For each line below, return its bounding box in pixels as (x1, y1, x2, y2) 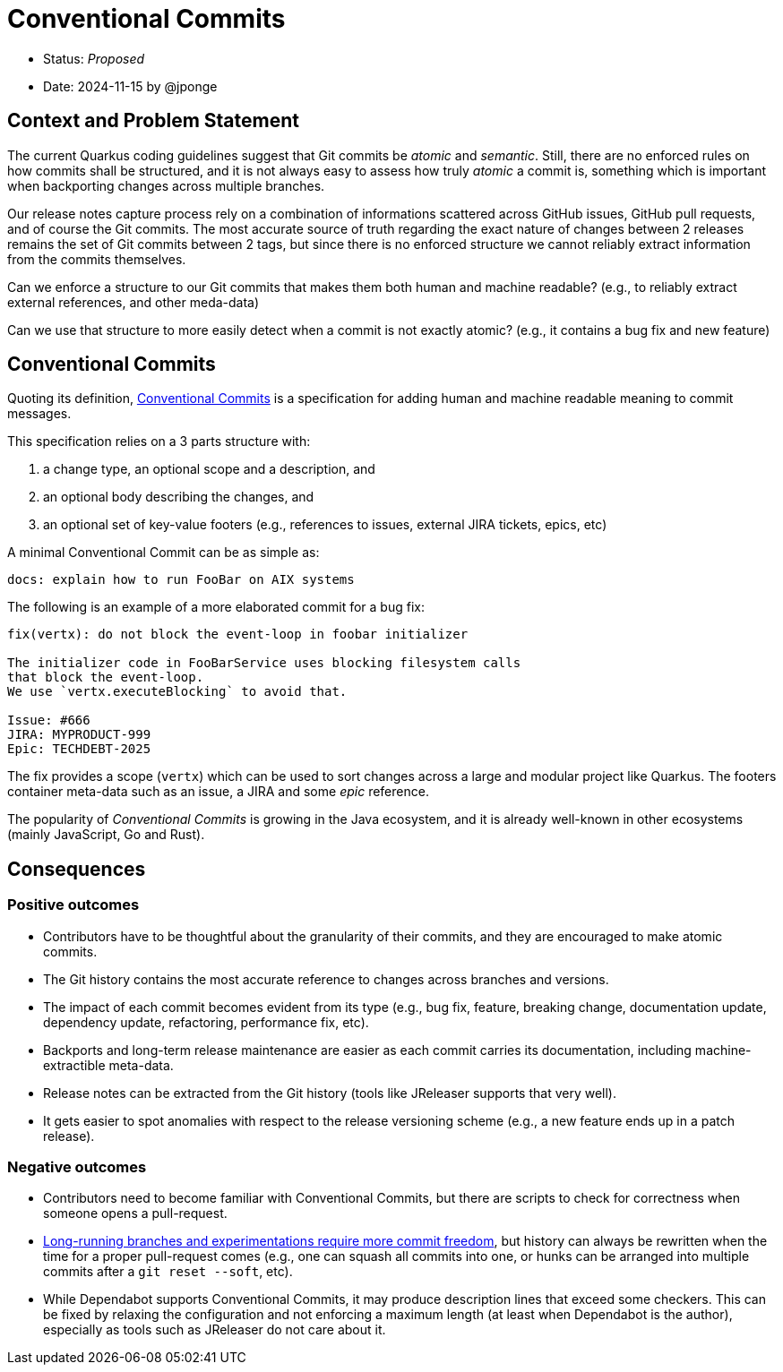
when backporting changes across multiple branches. (7, 177, 325, 193)
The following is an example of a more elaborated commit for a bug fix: (7, 599, 425, 615)
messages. (7, 406, 72, 422)
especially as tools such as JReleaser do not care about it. (43, 1322, 386, 1338)
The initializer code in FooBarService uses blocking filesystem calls (7, 656, 521, 671)
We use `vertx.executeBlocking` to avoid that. (7, 684, 348, 699)
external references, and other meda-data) (7, 294, 260, 310)
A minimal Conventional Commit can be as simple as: (7, 545, 320, 561)
